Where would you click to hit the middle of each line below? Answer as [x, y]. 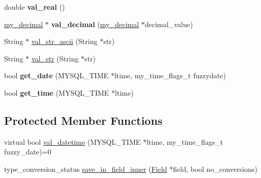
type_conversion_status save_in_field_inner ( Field [86, 169]
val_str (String [55, 58]
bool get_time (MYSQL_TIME [57, 92]
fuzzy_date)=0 [28, 152]
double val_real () [35, 7]
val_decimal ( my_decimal [95, 24]
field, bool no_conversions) [215, 169]
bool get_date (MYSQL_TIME [56, 75]
